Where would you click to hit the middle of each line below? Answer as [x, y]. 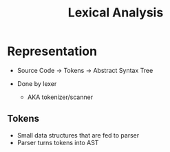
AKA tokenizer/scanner [60, 97]
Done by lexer [37, 83]
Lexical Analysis [116, 13]
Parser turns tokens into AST [58, 142]
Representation [52, 51]
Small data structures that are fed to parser [78, 135]
